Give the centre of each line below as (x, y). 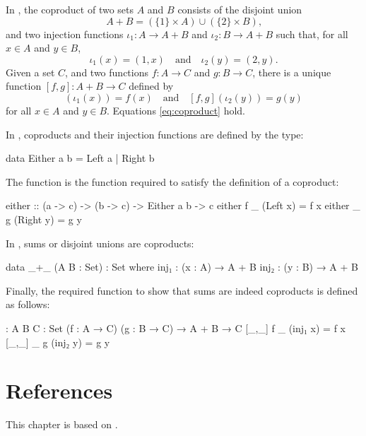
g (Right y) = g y (44, 219)
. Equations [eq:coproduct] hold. (176, 110)
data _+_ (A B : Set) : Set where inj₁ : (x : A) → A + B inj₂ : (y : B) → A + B (182, 267)
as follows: (28, 304)
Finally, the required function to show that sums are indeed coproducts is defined (182, 290)
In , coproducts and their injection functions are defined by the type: (155, 134)
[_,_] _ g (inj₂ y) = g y (58, 342)
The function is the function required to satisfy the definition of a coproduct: (172, 181)
